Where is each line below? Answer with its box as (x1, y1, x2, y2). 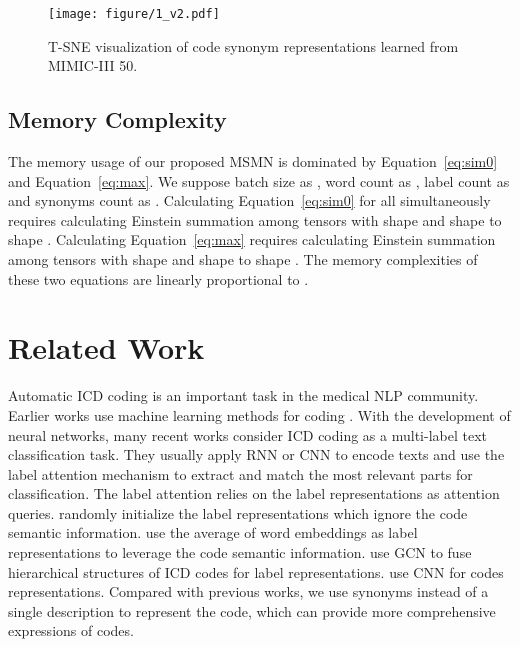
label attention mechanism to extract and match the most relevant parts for (8, 463, 473, 484)
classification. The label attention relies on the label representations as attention (8, 483, 500, 504)
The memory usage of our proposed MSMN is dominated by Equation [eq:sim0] (8, 151, 498, 172)
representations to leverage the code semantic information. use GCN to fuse (8, 542, 472, 563)
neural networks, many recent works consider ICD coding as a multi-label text (8, 424, 487, 445)
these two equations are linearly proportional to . (8, 268, 309, 289)
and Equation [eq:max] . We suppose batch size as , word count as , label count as (8, 170, 510, 191)
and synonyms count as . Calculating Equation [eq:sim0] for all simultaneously (8, 190, 491, 211)
